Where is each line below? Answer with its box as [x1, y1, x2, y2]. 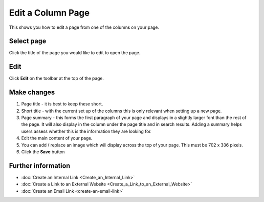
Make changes [9, 88, 55, 97]
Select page [9, 37, 46, 45]
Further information [9, 162, 70, 170]
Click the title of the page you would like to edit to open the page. [9, 50, 141, 56]
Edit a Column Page [9, 7, 90, 18]
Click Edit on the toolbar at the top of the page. [9, 76, 104, 81]
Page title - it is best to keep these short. [21, 101, 103, 107]
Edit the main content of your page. [21, 135, 92, 141]
